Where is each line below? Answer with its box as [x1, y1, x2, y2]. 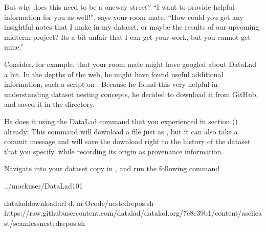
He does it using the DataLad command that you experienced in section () [4, 115, 238, 126]
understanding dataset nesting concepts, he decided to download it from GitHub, [4, 88, 258, 99]
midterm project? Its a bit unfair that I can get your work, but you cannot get [4, 31, 251, 42]
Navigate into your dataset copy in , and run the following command [4, 163, 219, 174]
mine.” [4, 41, 24, 52]
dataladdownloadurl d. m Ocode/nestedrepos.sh [4, 197, 154, 208]
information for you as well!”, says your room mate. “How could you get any [4, 11, 243, 22]
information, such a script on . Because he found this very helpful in [4, 79, 218, 89]
